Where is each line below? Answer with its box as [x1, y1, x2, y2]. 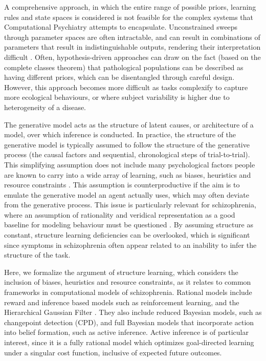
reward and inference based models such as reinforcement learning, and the [4, 296, 239, 307]
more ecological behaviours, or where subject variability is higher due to [4, 92, 230, 102]
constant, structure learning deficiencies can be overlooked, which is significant [4, 229, 250, 240]
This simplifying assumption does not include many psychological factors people [4, 159, 255, 169]
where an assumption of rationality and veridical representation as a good [4, 209, 235, 220]
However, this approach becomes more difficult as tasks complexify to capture [4, 81, 248, 92]
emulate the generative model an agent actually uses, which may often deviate [4, 189, 249, 200]
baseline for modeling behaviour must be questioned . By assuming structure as [4, 219, 254, 230]
